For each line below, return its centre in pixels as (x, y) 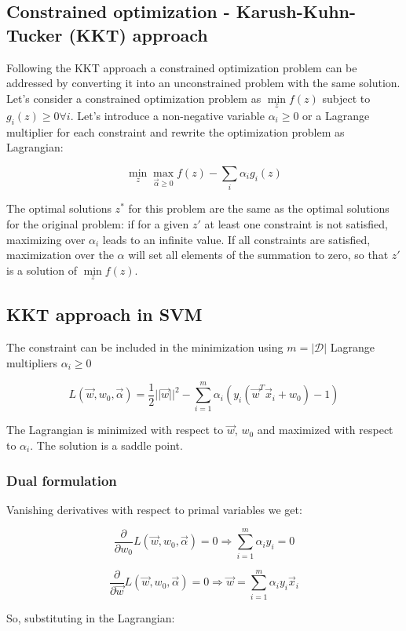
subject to (346, 98)
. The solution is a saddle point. (106, 445)
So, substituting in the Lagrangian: (91, 617)
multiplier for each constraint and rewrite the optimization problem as (176, 131)
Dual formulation (62, 480)
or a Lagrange (336, 115)
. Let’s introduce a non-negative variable (167, 115)
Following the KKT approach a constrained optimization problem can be (182, 67)
